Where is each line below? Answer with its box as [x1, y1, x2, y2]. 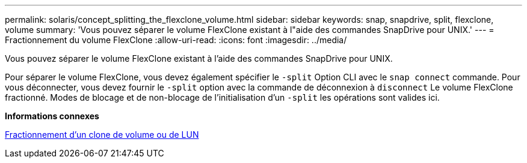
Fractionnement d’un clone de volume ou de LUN [5, 129, 199, 140]
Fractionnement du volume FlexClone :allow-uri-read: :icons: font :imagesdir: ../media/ [5, 35, 347, 45]
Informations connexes [5, 111, 99, 121]
